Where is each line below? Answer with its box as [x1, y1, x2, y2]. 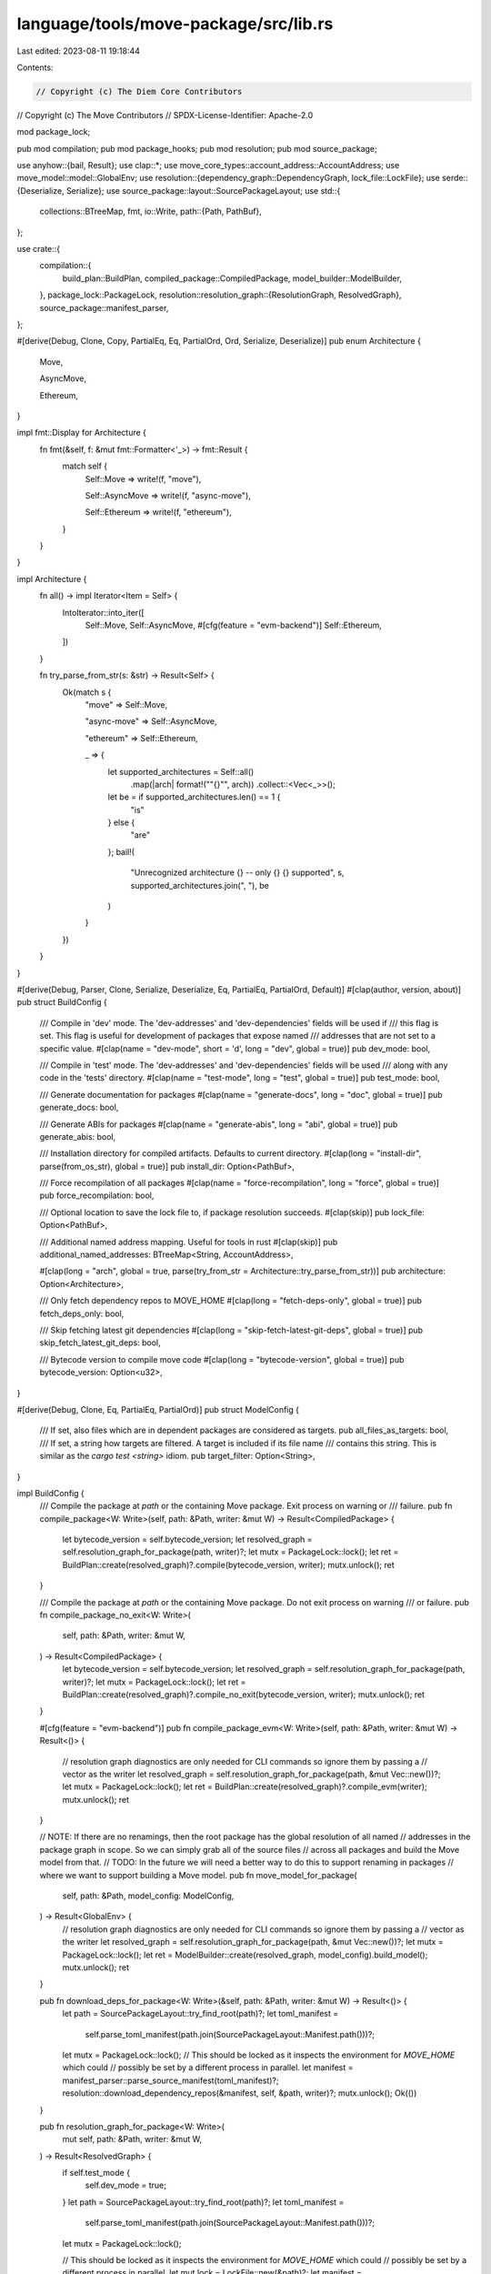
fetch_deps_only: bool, [39, 1308, 125, 1319]
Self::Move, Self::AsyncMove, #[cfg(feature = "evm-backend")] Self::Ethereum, [85, 619, 382, 631]
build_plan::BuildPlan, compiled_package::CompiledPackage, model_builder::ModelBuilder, [62, 273, 402, 284]
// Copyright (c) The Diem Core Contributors [35, 86, 243, 96]
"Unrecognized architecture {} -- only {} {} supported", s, [130, 867, 345, 878]
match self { [62, 460, 108, 472]
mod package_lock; [16, 126, 91, 137]
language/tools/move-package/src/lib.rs [16, 14, 334, 34]
